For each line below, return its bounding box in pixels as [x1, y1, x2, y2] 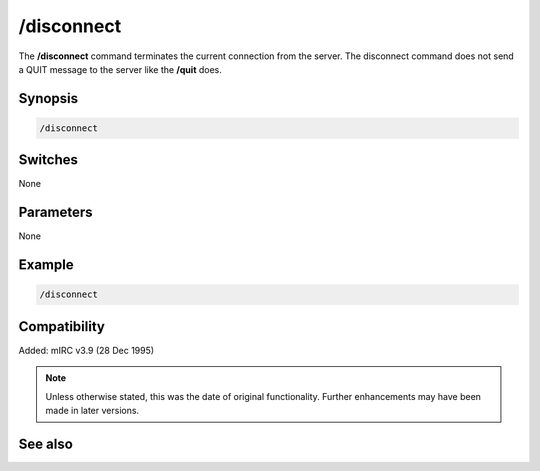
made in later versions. [45, 405, 140, 417]
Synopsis [18, 90, 79, 107]
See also [18, 435, 74, 452]
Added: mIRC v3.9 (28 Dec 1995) [18, 344, 155, 356]
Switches [18, 151, 79, 169]
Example [18, 256, 74, 274]
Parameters [18, 204, 93, 221]
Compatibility [18, 318, 105, 335]
